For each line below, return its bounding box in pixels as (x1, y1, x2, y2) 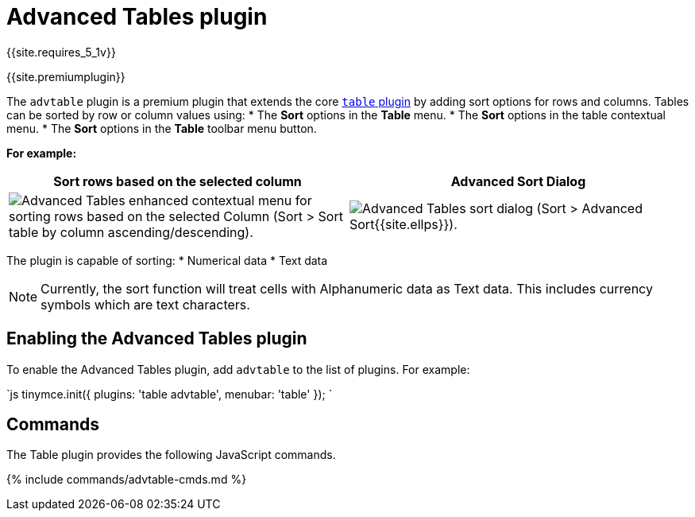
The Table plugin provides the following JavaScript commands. (6, 448, 336, 462)
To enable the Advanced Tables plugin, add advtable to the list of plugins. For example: (6, 362, 470, 376)
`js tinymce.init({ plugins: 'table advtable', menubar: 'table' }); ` (6, 387, 333, 401)
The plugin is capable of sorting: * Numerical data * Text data (6, 253, 328, 267)
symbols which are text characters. (41, 296, 250, 313)
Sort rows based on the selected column (53, 173, 302, 189)
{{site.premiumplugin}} (6, 69, 125, 84)
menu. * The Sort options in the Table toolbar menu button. (6, 121, 317, 135)
